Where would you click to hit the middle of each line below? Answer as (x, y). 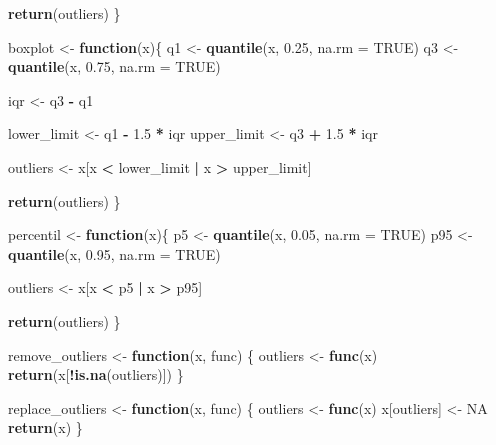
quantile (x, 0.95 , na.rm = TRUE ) (114, 253)
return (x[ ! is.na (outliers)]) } (96, 374)
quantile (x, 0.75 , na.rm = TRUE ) (114, 66)
